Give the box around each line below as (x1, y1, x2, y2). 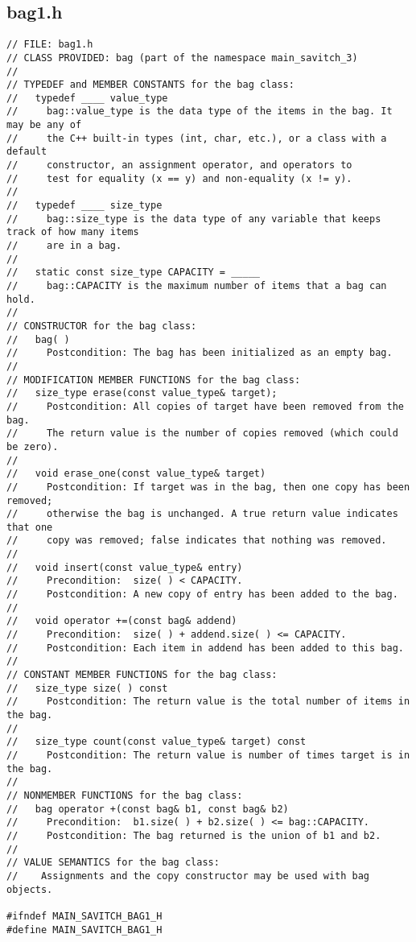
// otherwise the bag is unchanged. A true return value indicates (6, 508, 398, 520)
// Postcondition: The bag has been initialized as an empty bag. (6, 347, 393, 359)
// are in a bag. (6, 240, 122, 252)
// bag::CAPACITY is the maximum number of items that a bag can (6, 280, 387, 292)
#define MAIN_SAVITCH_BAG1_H (6, 923, 163, 936)
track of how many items (6, 226, 139, 238)
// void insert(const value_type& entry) (6, 561, 243, 573)
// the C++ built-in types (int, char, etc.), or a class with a (6, 132, 387, 144)
